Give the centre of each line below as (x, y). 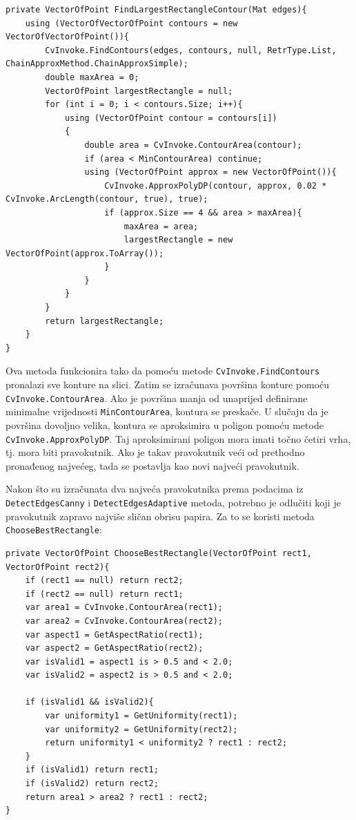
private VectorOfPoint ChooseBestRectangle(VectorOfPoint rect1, (159, 553)
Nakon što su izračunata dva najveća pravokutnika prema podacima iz (155, 489)
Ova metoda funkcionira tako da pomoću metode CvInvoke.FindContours (163, 371)
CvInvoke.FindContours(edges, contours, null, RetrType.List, (191, 50)
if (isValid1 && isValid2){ (89, 702)
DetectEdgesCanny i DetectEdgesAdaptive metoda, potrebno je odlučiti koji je (173, 503)
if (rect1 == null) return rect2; (104, 581)
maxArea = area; (161, 226)
